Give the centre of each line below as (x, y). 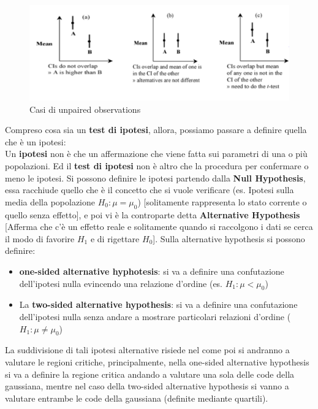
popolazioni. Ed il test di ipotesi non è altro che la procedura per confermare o (157, 166)
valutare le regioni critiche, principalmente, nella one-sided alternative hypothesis (157, 361)
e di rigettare (115, 238)
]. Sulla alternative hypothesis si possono (229, 238)
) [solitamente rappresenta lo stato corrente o (222, 201)
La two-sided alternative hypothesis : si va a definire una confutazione (158, 304)
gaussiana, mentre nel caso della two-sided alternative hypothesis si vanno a (147, 386)
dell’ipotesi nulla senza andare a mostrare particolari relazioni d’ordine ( (155, 316)
